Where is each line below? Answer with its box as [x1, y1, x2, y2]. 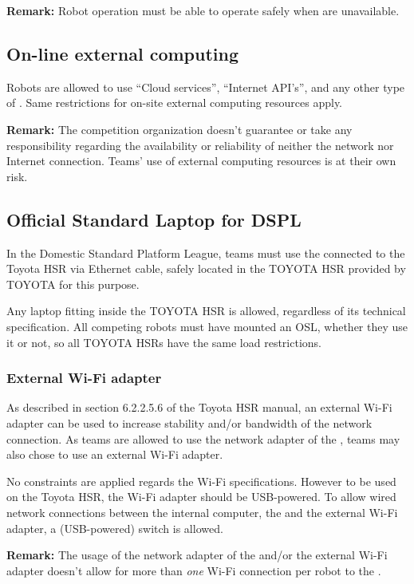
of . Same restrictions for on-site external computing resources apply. [6, 94, 343, 111]
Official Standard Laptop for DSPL [6, 207, 302, 231]
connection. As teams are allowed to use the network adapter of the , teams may [6, 430, 400, 447]
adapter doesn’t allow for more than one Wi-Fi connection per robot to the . [6, 562, 381, 578]
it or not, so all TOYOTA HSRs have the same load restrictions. [6, 333, 321, 350]
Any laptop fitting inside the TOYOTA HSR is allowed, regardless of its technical [6, 302, 406, 319]
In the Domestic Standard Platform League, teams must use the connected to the [6, 244, 405, 261]
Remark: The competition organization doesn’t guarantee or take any [6, 120, 353, 137]
